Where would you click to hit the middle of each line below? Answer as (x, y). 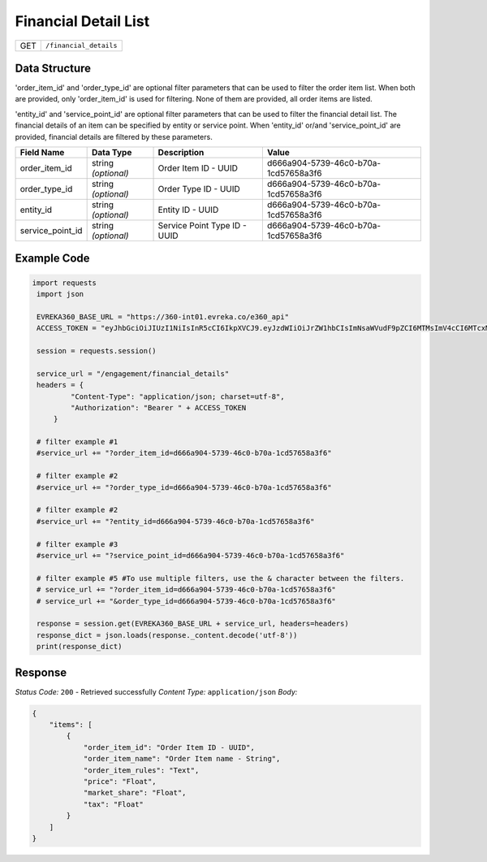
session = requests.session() (97, 351)
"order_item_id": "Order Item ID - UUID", (169, 747)
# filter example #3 (78, 544)
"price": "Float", (120, 781)
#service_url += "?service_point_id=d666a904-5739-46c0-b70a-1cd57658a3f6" (191, 555)
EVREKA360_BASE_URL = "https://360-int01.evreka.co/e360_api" (163, 316)
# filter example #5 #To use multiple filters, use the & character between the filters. (221, 578)
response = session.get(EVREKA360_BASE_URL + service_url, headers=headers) (193, 624)
